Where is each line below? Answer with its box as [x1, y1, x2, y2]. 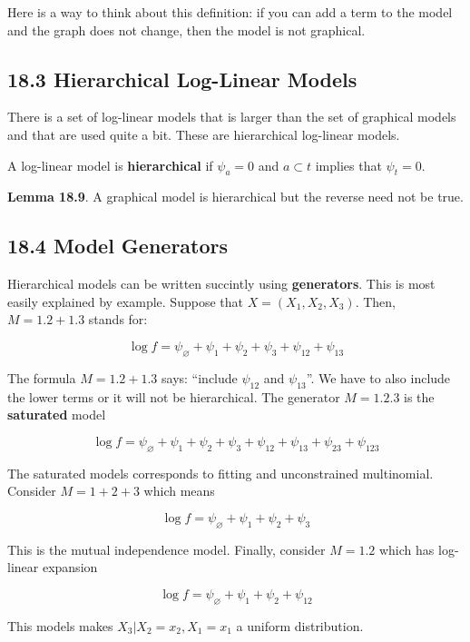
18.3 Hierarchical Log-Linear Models [7, 64, 357, 93]
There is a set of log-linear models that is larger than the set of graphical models [7, 107, 456, 126]
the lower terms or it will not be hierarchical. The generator [7, 387, 340, 406]
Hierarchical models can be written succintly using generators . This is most [7, 274, 436, 293]
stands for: [88, 310, 148, 329]
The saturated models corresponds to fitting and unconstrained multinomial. [7, 463, 434, 482]
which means [143, 481, 215, 500]
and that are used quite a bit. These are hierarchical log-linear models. [7, 124, 400, 143]
